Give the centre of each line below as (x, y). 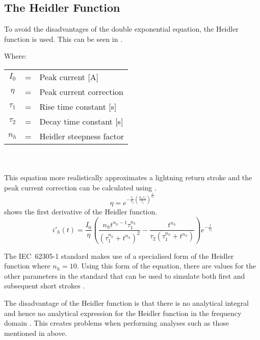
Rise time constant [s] (78, 106)
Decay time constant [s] (81, 121)
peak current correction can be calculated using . (80, 187)
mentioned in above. (36, 333)
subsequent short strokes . (45, 286)
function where (27, 266)
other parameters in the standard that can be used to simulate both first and (125, 275)
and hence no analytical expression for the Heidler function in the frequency (123, 313)
